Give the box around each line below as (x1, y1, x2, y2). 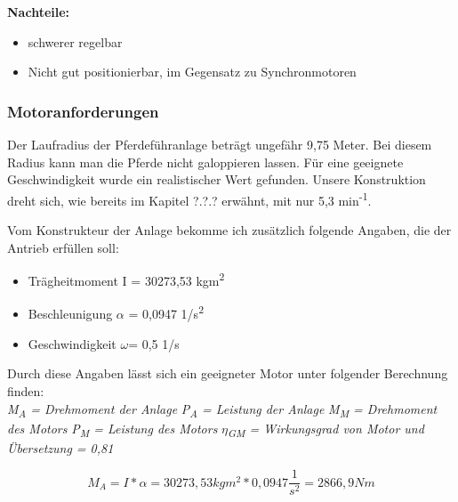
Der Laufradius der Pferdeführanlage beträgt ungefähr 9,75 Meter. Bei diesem (7, 135, 432, 153)
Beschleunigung (28, 304, 113, 323)
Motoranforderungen (7, 100, 159, 122)
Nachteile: (7, 3, 70, 20)
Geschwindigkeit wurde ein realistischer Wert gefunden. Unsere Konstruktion (7, 170, 426, 189)
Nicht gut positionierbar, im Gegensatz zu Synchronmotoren (28, 62, 357, 81)
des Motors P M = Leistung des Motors (7, 418, 218, 440)
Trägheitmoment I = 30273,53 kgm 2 (28, 269, 225, 289)
